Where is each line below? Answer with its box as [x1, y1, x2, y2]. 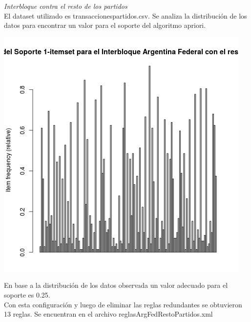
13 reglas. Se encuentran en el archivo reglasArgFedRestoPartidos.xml [4, 309, 213, 319]
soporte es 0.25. [4, 289, 50, 300]
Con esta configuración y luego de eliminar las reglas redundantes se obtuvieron [4, 299, 242, 309]
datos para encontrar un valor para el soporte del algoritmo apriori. [4, 20, 206, 30]
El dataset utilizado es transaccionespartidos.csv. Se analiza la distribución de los [4, 10, 247, 21]
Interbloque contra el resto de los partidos [4, 1, 127, 11]
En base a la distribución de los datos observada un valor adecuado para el [4, 280, 228, 290]
